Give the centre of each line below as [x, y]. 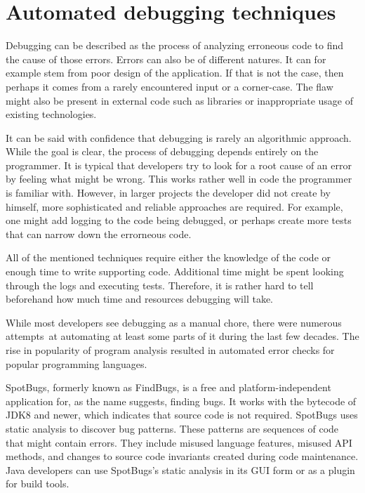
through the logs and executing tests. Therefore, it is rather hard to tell [160, 285]
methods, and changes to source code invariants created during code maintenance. [182, 456]
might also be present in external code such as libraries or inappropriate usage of [180, 100]
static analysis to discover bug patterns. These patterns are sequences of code [172, 428]
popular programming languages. [77, 363]
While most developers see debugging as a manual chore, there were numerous [174, 322]
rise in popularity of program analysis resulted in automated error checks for [170, 350]
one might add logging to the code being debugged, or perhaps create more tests [179, 220]
